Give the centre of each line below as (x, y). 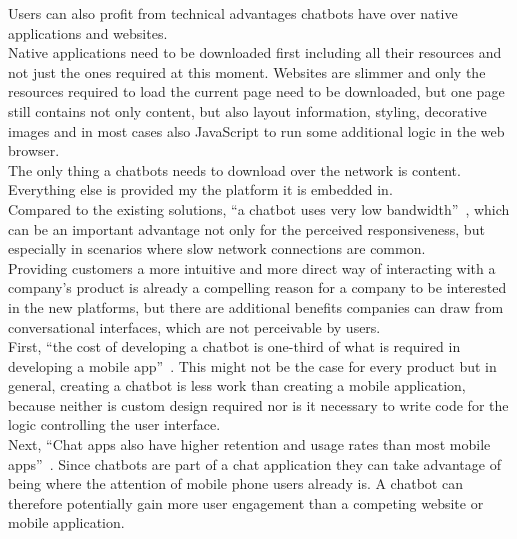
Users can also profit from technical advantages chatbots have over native (233, 13)
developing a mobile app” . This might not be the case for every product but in (252, 365)
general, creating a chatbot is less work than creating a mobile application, (237, 385)
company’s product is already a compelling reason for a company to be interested (257, 287)
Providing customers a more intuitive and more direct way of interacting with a (252, 267)
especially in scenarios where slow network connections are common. (217, 248)
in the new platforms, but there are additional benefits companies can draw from (256, 306)
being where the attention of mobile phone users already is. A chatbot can (235, 483)
